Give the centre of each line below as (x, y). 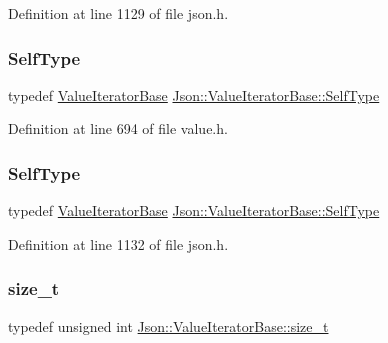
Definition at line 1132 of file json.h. (118, 243)
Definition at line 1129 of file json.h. (118, 13)
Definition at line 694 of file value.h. (118, 128)
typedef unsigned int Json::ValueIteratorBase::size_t (168, 325)
